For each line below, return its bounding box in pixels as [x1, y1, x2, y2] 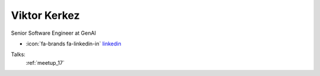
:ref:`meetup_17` [25, 59, 65, 66]
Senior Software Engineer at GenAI [11, 29, 96, 37]
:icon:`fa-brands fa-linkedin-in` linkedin [25, 40, 121, 47]
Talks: [11, 51, 26, 58]
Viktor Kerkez [11, 9, 80, 22]
